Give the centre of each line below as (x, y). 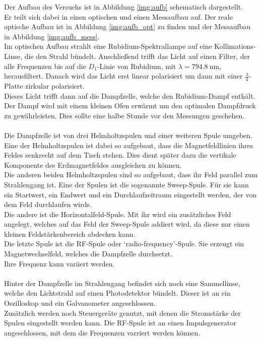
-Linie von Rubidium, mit (137, 66)
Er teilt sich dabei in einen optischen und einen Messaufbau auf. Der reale (118, 16)
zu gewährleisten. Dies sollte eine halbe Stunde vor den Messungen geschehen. (124, 115)
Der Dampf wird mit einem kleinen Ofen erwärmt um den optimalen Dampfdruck (130, 106)
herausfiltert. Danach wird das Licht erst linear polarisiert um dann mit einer (123, 76)
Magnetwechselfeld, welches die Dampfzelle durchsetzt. (88, 254)
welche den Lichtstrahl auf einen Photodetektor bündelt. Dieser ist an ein (117, 293)
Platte (14, 85)
